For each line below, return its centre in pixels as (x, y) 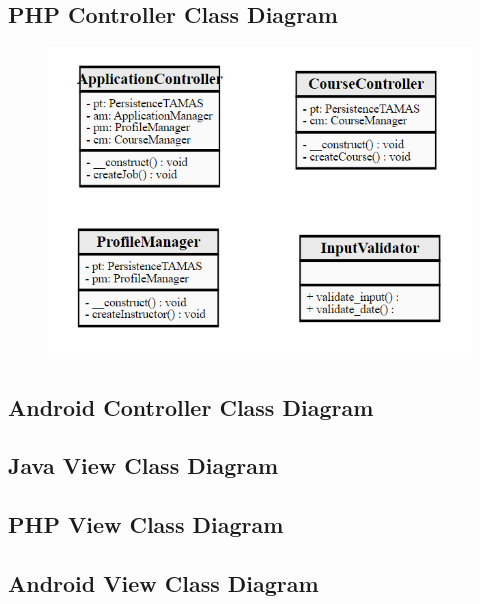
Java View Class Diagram (143, 465)
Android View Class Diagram (163, 582)
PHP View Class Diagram (146, 524)
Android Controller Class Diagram (191, 406)
